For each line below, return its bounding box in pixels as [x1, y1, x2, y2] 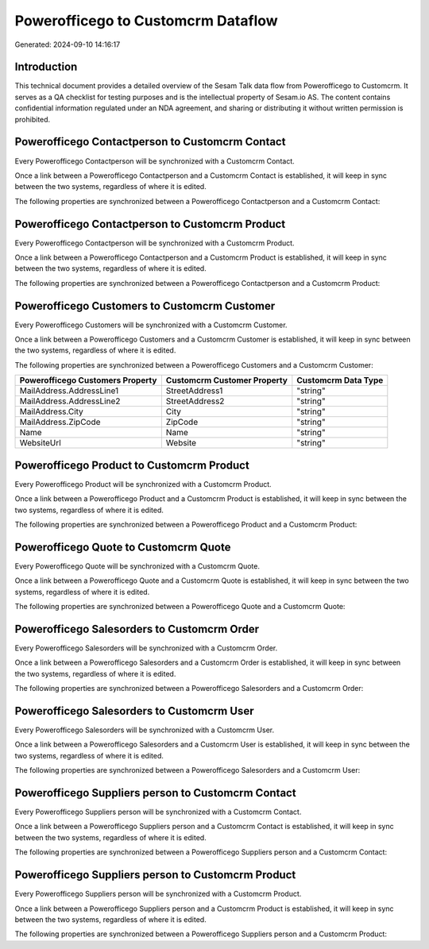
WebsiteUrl [19, 438, 61, 449]
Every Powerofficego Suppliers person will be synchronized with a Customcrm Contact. [14, 807, 302, 817]
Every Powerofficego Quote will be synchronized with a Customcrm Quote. [14, 561, 260, 571]
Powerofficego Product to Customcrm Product [14, 458, 249, 472]
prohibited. [14, 114, 51, 124]
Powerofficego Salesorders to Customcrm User [14, 704, 254, 718]
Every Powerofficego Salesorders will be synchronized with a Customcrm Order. [14, 643, 278, 653]
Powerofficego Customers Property [19, 375, 157, 386]
